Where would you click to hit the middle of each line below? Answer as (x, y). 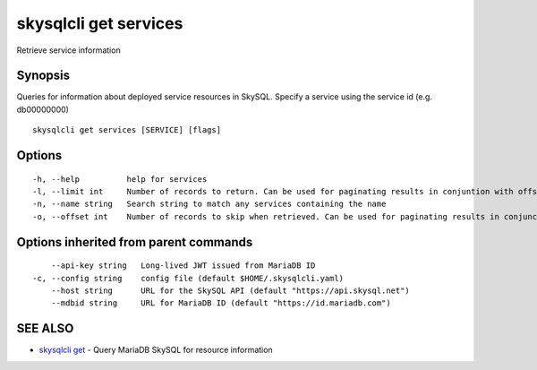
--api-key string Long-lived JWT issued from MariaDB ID (183, 266)
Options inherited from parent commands (135, 242)
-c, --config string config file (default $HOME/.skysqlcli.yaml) (188, 278)
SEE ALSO (45, 328)
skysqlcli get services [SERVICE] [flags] (127, 130)
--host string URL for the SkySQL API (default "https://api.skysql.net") (230, 291)
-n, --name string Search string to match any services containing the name (209, 204)
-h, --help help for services (120, 179)
